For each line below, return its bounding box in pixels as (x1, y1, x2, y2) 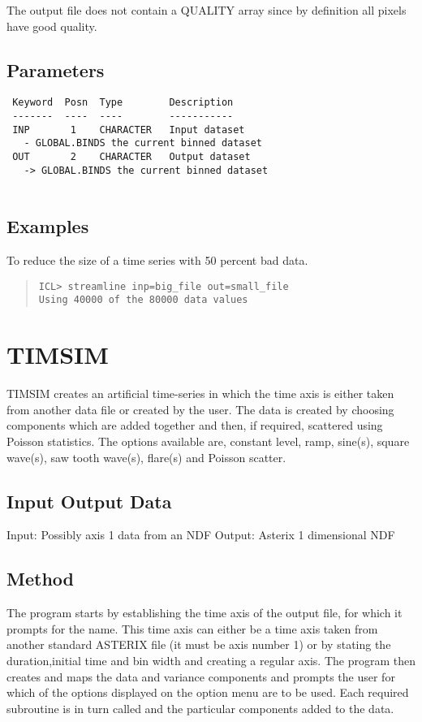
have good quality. (6, 17, 97, 34)
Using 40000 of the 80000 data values (38, 294, 248, 306)
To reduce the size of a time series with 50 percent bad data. (6, 252, 308, 269)
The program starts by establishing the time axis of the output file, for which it (6, 604, 403, 621)
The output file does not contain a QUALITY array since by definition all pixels (6, 2, 407, 18)
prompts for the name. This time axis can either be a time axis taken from (6, 620, 378, 637)
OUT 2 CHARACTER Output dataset (12, 151, 251, 163)
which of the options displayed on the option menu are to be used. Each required (6, 684, 409, 701)
